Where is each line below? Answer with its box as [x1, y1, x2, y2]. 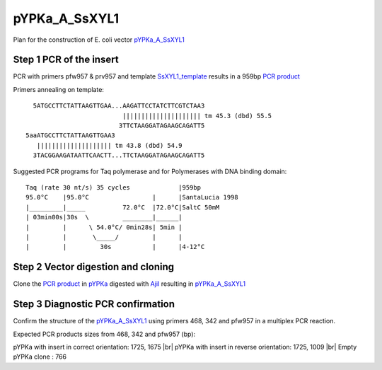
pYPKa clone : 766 [13, 352, 67, 361]
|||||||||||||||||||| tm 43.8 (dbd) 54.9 [36, 141, 183, 149]
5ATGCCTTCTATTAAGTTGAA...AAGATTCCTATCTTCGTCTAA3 [33, 102, 205, 110]
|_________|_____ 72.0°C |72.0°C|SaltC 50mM [25, 203, 220, 212]
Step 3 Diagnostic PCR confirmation [13, 298, 175, 311]
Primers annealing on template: [13, 85, 104, 93]
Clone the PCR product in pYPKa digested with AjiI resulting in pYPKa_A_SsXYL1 [13, 279, 246, 288]
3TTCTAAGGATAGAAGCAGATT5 [118, 122, 205, 130]
